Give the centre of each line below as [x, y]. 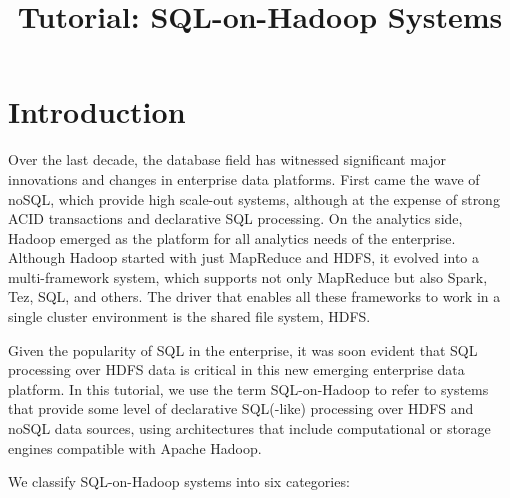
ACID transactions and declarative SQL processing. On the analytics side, [235, 218]
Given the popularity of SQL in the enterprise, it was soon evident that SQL [243, 349]
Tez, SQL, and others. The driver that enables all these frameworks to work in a [254, 296]
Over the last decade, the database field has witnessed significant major [227, 159]
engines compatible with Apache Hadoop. [135, 447]
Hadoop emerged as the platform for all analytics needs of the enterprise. [232, 237]
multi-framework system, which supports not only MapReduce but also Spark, [248, 276]
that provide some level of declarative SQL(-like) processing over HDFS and [241, 408]
